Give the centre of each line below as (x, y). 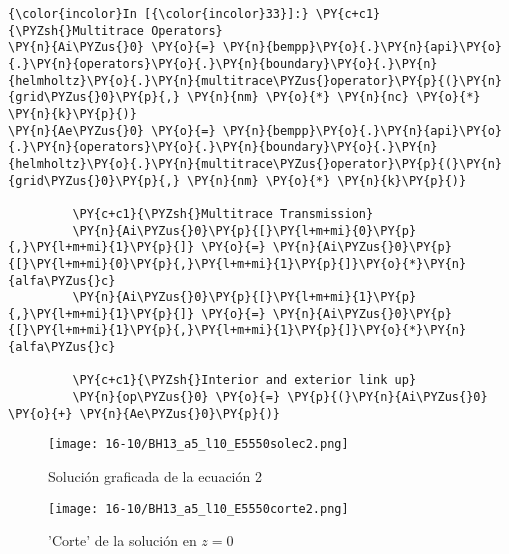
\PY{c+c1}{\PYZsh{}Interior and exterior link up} (244, 380)
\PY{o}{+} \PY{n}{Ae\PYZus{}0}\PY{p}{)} (144, 413)
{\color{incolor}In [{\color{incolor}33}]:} (158, 14)
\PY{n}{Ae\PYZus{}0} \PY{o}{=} (112, 130)
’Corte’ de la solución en (122, 540)
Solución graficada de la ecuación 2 (155, 476)
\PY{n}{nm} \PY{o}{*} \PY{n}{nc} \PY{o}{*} (333, 97)
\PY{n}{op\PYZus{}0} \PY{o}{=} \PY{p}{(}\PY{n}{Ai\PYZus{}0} (280, 397)
